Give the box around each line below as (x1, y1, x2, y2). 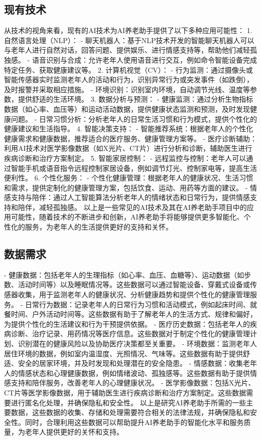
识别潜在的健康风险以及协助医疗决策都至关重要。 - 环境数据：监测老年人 (18, 338, 257, 349)
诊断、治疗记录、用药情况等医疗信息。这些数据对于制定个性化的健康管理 (11, 328, 250, 339)
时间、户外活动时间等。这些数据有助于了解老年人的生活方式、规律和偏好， (11, 309, 257, 319)
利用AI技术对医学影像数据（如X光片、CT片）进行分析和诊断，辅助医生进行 (4, 143, 252, 153)
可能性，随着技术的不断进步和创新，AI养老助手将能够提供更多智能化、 (11, 211, 244, 222)
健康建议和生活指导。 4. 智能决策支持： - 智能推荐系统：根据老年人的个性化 (4, 123, 253, 134)
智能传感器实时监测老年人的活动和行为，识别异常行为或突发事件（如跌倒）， (4, 74, 253, 85)
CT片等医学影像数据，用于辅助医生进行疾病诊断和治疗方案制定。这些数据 (4, 387, 246, 397)
